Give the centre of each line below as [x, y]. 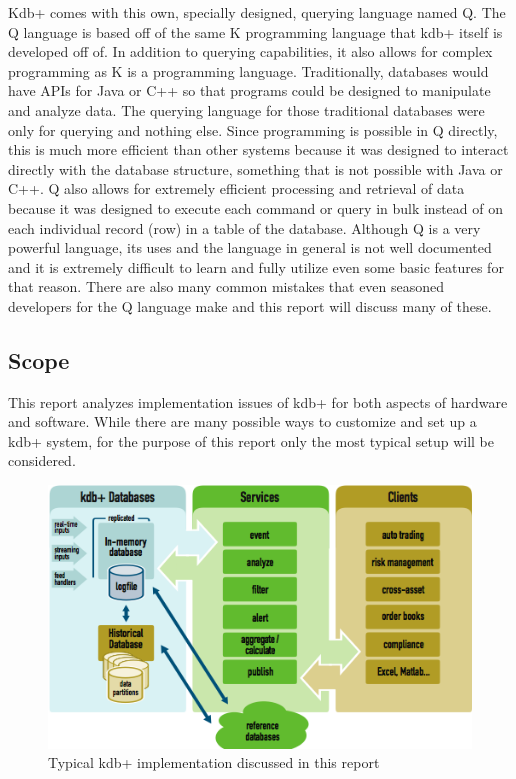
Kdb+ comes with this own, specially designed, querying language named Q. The [257, 12]
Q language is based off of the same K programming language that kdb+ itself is [255, 31]
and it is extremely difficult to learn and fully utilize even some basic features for [256, 266]
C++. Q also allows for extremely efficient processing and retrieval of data [236, 188]
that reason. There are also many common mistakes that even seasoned [226, 286]
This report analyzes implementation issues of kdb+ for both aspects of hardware [258, 401]
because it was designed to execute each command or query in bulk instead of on [256, 207]
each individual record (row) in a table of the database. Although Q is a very [244, 227]
